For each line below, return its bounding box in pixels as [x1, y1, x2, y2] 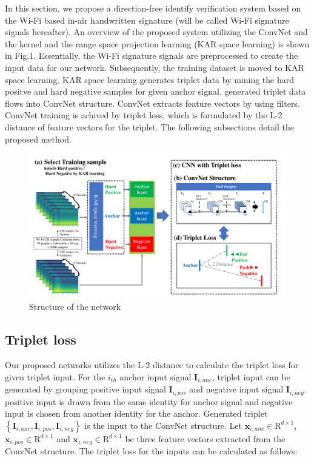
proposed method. [5, 132, 72, 145]
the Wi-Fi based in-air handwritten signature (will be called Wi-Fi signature [5, 13, 289, 26]
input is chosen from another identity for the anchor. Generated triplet [5, 407, 268, 420]
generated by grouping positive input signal [5, 383, 166, 395]
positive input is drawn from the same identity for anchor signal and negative [5, 395, 293, 408]
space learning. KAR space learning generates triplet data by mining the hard [5, 73, 295, 86]
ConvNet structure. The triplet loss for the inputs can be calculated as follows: [5, 445, 298, 457]
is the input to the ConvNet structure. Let [84, 419, 242, 431]
